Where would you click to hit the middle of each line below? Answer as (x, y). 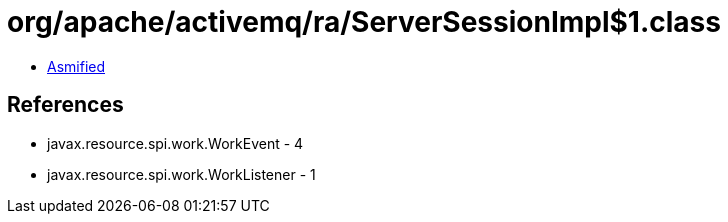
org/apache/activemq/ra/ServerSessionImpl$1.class (364, 22)
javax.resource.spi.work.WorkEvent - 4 (175, 143)
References (65, 105)
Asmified (76, 66)
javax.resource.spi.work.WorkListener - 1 (181, 174)
